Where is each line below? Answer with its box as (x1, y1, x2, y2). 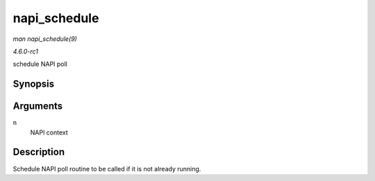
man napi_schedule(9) (12, 35, 78, 43)
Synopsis (12, 78, 55, 90)
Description (12, 146, 65, 158)
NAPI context (30, 128, 69, 137)
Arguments (12, 101, 63, 112)
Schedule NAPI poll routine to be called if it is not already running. (12, 164, 201, 173)
